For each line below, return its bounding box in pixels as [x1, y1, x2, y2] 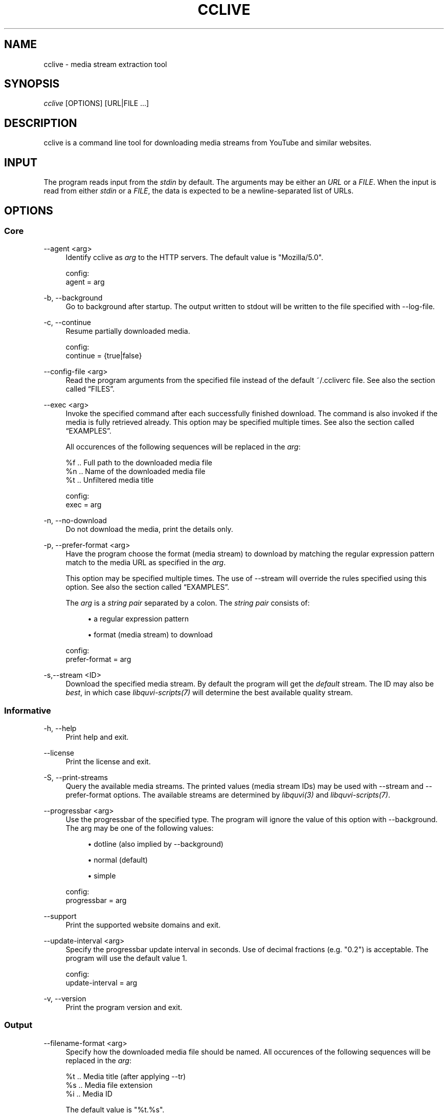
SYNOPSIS [4, 77, 60, 91]
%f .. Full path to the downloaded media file [65, 458, 212, 467]
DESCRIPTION [4, 116, 77, 130]
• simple [87, 871, 116, 881]
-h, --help [43, 724, 77, 733]
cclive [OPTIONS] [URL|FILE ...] [43, 99, 149, 108]
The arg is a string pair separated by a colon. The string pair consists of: [65, 598, 310, 608]
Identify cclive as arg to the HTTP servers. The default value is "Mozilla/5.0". [65, 253, 323, 262]
